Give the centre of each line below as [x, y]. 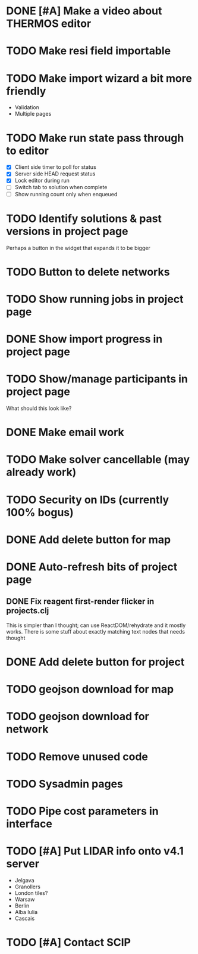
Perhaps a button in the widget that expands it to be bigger [78, 248]
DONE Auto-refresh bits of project [92, 566]
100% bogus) [40, 512]
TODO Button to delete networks [88, 272]
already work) [41, 472]
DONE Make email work [65, 432]
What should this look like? [39, 408]
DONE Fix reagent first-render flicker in [80, 602]
